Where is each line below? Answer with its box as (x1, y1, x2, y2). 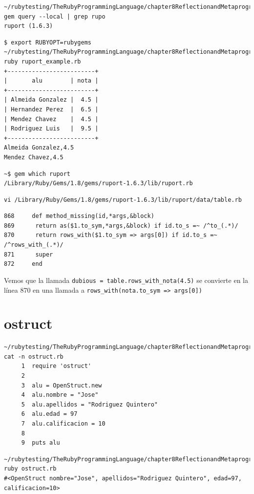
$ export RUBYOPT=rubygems (4, 39, 91, 46)
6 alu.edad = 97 (21, 410, 78, 418)
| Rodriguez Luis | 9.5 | (4, 125, 99, 132)
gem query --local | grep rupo (4, 13, 106, 20)
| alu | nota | (4, 77, 99, 85)
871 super (4, 251, 53, 258)
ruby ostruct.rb (4, 465, 57, 473)
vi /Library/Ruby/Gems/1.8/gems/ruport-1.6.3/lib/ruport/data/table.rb (4, 196, 242, 203)
